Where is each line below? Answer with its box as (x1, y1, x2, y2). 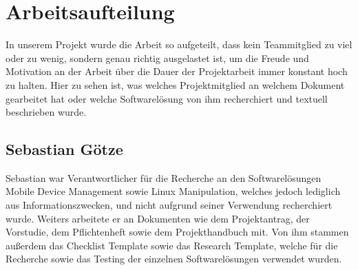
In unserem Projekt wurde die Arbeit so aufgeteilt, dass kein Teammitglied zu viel (6, 37, 352, 52)
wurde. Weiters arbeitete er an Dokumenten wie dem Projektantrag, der (6, 211, 310, 225)
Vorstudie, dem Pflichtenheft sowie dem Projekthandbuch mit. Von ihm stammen (6, 225, 349, 239)
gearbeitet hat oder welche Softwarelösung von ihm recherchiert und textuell (6, 91, 328, 105)
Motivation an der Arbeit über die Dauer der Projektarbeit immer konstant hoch (6, 64, 348, 79)
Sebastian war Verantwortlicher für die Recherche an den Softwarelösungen (6, 170, 322, 185)
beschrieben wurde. (6, 105, 87, 119)
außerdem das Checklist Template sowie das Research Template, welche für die (6, 238, 338, 252)
